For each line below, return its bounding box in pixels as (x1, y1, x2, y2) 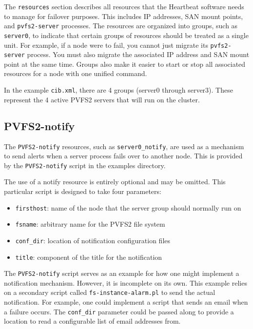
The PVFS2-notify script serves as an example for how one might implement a (4, 268, 239, 278)
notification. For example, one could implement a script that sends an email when (4, 297, 248, 307)
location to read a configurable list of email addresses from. (4, 316, 181, 326)
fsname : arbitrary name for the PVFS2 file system (15, 219, 165, 229)
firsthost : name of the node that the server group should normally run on (15, 202, 241, 213)
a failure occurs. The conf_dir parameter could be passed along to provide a (4, 306, 234, 316)
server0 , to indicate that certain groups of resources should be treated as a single (4, 30, 249, 40)
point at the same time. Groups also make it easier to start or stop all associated (4, 58, 246, 69)
